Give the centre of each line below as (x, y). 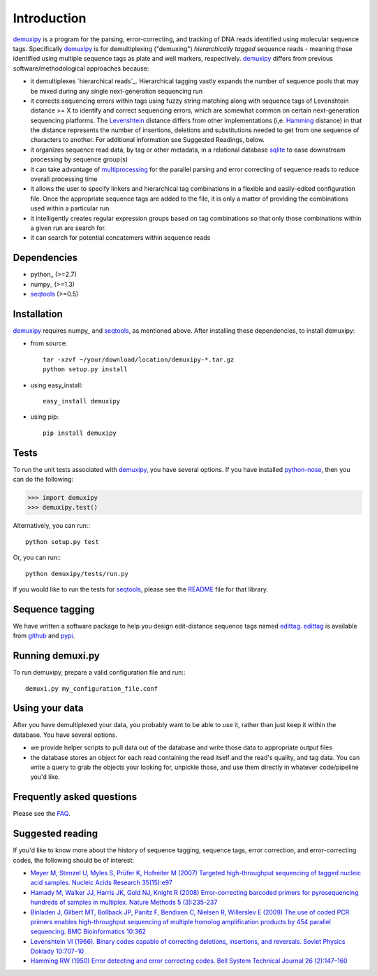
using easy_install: (57, 385)
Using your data (48, 709)
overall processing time (64, 179)
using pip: (45, 417)
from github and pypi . (44, 636)
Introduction (50, 18)
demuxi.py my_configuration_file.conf (92, 688)
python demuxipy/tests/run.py (77, 574)
